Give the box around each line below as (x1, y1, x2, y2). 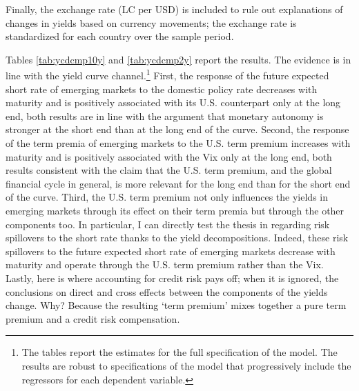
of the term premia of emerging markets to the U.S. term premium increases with (6, 136, 351, 150)
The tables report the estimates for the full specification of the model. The (21, 345, 338, 359)
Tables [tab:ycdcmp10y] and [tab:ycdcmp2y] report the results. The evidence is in (6, 52, 351, 66)
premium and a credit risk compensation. (6, 311, 180, 325)
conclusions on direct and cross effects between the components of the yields (6, 284, 328, 299)
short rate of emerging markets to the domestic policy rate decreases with (6, 81, 318, 96)
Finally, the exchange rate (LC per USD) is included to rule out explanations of (6, 2, 343, 16)
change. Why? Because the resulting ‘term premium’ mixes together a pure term (6, 298, 347, 312)
